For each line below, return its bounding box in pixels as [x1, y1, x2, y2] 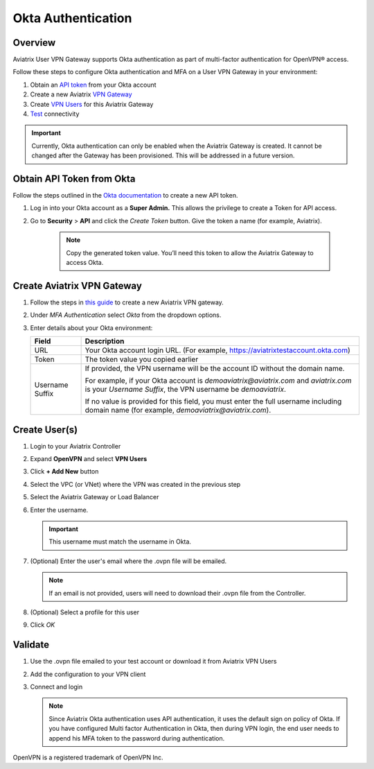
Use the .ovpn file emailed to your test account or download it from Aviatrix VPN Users [30, 657, 277, 666]
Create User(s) [12, 424, 78, 435]
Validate [12, 639, 50, 651]
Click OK [30, 621, 55, 629]
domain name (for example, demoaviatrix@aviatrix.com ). [84, 406, 271, 415]
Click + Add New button [30, 467, 99, 476]
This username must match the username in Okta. [48, 537, 192, 546]
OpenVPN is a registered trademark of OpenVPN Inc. [12, 753, 163, 761]
